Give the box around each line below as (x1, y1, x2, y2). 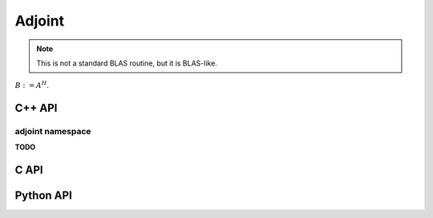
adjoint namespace (14, 126, 91, 137)
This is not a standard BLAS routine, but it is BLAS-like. (36, 58, 218, 68)
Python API (14, 188, 72, 203)
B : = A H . (14, 80, 50, 90)
